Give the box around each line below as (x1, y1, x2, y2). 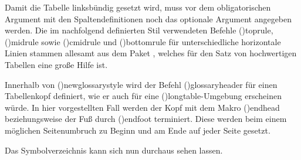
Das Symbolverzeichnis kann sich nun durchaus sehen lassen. (5, 144, 223, 156)
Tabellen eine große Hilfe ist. (5, 58, 108, 70)
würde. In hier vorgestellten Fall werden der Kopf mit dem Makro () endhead (5, 101, 280, 113)
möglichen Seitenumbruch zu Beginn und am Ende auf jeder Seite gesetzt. (5, 124, 270, 136)
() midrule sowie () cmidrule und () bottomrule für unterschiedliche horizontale (5, 35, 281, 47)
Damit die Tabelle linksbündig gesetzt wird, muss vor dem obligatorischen (5, 1, 271, 13)
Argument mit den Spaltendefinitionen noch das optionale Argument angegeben (5, 12, 292, 25)
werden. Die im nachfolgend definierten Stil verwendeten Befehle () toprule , (5, 24, 273, 36)
